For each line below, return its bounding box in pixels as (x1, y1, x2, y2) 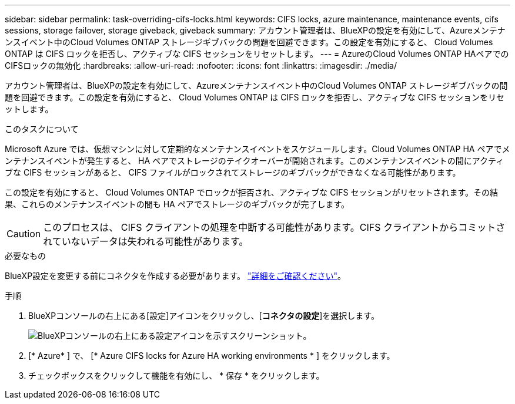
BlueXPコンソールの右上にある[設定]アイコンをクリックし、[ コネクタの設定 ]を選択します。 (28, 311, 379, 321)
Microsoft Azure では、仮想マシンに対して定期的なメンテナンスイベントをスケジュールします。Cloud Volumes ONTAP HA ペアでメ (5, 144, 510, 154)
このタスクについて (5, 124, 79, 134)
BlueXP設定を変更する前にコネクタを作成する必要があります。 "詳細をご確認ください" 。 (5, 271, 346, 281)
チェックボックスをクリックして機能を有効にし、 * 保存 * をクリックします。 (28, 371, 325, 381)
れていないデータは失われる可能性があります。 (43, 235, 249, 247)
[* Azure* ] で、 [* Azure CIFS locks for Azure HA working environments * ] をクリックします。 (28, 351, 395, 361)
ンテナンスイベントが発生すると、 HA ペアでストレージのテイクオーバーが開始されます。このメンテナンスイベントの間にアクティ (5, 156, 504, 166)
